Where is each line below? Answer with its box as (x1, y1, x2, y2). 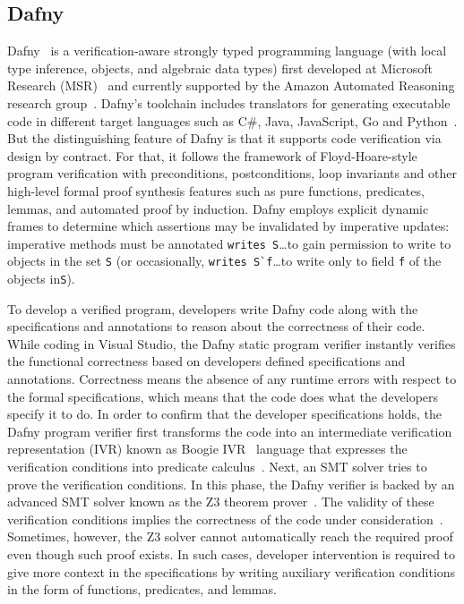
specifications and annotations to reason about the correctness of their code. (7, 317, 425, 336)
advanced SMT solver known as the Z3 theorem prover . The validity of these (7, 492, 434, 511)
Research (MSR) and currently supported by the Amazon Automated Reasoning (7, 76, 455, 95)
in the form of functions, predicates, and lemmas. (7, 580, 277, 599)
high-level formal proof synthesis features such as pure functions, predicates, (7, 181, 425, 200)
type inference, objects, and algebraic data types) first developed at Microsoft (7, 58, 433, 77)
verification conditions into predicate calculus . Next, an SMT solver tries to (7, 457, 427, 476)
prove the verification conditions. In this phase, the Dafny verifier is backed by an (7, 474, 455, 493)
